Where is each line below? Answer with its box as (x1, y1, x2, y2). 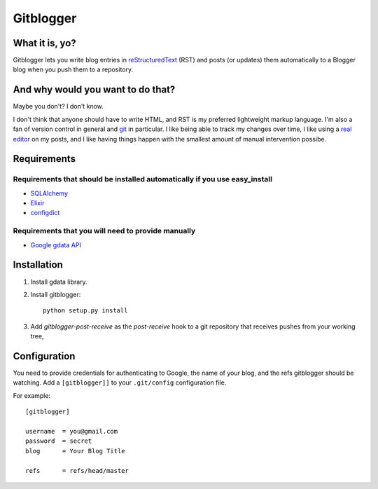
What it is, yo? (13, 37, 76, 49)
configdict (30, 209, 60, 217)
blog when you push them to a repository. (13, 65, 134, 74)
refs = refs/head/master (25, 467, 129, 474)
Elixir (30, 199, 45, 207)
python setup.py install (43, 307, 128, 315)
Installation (13, 259, 63, 271)
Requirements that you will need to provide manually (13, 226, 196, 236)
